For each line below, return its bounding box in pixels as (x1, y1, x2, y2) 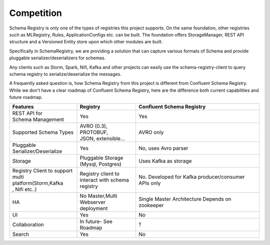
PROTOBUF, (79, 129, 108, 136)
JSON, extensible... (79, 135, 125, 142)
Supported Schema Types (12, 129, 74, 136)
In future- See (79, 218, 112, 225)
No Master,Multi (79, 193, 117, 200)
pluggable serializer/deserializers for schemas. (9, 55, 106, 61)
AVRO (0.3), (79, 123, 107, 130)
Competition (9, 7, 62, 18)
